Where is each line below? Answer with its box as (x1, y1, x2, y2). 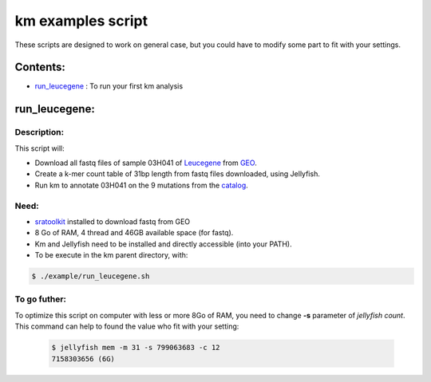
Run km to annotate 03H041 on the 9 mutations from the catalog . (34, 180, 249, 190)
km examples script (14, 12, 148, 30)
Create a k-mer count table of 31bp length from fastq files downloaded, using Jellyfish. (34, 169, 321, 179)
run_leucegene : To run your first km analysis (34, 81, 184, 91)
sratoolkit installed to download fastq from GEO (34, 216, 191, 226)
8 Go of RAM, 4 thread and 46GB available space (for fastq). (34, 228, 234, 238)
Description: (14, 127, 64, 138)
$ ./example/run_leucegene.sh (31, 272, 150, 281)
